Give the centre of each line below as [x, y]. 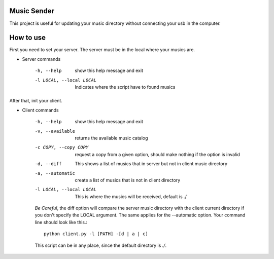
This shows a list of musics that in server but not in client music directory [151, 164]
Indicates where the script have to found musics [125, 87]
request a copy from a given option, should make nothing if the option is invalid [158, 154]
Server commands [41, 59]
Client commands [40, 110]
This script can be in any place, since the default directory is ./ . [101, 245]
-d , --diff [48, 164]
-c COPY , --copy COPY [62, 147]
